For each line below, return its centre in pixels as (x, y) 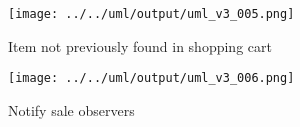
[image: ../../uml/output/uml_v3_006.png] (151, 78)
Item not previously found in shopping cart (140, 45)
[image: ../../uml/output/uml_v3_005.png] (151, 14)
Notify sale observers (71, 109)
